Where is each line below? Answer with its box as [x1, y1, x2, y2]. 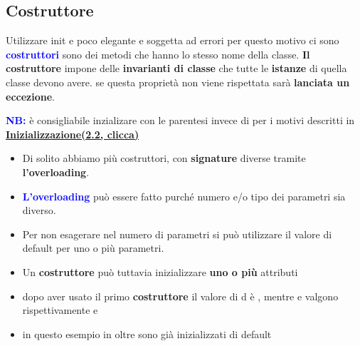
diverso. [22, 203, 56, 218]
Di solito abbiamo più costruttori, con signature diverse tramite [22, 151, 306, 166]
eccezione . [6, 88, 55, 103]
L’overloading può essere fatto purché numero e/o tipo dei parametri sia [22, 188, 346, 203]
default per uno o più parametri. [22, 240, 164, 255]
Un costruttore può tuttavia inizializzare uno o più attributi [22, 264, 298, 279]
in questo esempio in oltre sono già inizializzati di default [22, 326, 272, 341]
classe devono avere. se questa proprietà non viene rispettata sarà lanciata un [6, 74, 350, 89]
